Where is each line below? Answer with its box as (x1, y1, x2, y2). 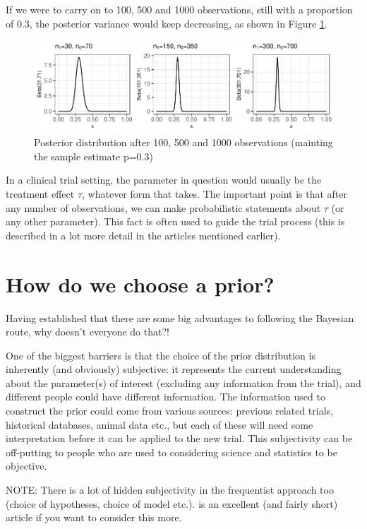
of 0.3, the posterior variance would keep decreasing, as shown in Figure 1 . (6, 16, 327, 30)
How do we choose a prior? (6, 269, 275, 298)
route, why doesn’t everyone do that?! (6, 324, 169, 339)
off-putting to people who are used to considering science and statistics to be (6, 444, 337, 459)
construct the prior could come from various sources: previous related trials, (6, 403, 333, 418)
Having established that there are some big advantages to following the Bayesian (6, 310, 354, 325)
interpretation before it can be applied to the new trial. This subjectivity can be (6, 431, 353, 446)
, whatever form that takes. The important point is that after (82, 186, 348, 201)
